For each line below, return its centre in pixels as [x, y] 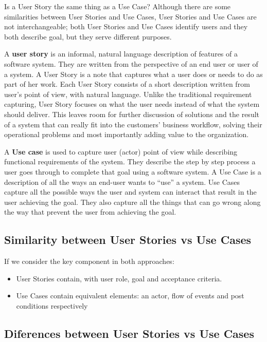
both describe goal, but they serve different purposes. [88, 36]
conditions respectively [52, 305]
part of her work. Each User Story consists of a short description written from [127, 84]
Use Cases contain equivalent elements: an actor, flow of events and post [130, 296]
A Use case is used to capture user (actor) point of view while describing [121, 151]
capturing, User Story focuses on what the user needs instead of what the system [132, 104]
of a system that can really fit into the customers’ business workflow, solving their [133, 124]
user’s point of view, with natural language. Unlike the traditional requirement [128, 94]
